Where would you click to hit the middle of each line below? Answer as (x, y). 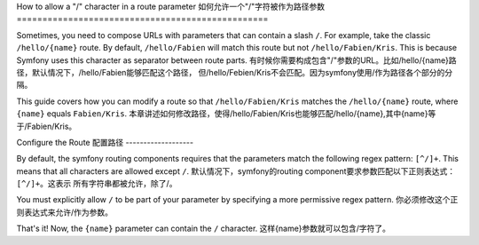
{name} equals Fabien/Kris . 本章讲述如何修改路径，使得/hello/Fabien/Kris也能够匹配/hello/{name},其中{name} (222, 114)
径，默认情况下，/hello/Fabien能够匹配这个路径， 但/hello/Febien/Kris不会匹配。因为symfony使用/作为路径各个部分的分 (235, 72)
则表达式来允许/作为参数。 (65, 212)
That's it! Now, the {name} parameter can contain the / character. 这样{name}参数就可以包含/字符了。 (203, 229)
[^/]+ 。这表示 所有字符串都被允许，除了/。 (97, 184)
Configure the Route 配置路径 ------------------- (105, 142)
